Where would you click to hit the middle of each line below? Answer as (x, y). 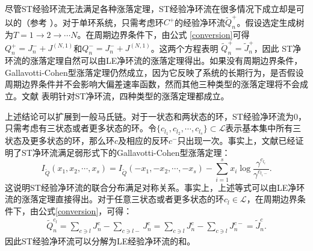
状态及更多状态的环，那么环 (60, 141)
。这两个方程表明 (184, 48)
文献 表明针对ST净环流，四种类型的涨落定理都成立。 (125, 96)
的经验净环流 (200, 22)
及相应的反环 (144, 141)
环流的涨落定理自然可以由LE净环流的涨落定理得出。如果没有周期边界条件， (154, 60)
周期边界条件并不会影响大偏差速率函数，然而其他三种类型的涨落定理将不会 (152, 84)
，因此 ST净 (277, 48)
